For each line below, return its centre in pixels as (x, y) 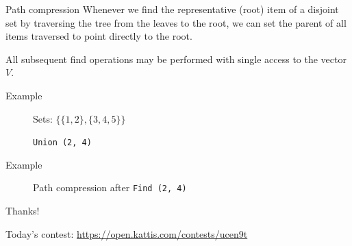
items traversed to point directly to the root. (99, 36)
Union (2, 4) (62, 143)
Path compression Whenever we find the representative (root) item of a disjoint (172, 9)
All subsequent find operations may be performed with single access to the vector (176, 59)
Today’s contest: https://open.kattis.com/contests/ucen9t (127, 233)
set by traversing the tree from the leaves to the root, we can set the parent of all (176, 22)
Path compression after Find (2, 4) (110, 187)
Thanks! (23, 211)
